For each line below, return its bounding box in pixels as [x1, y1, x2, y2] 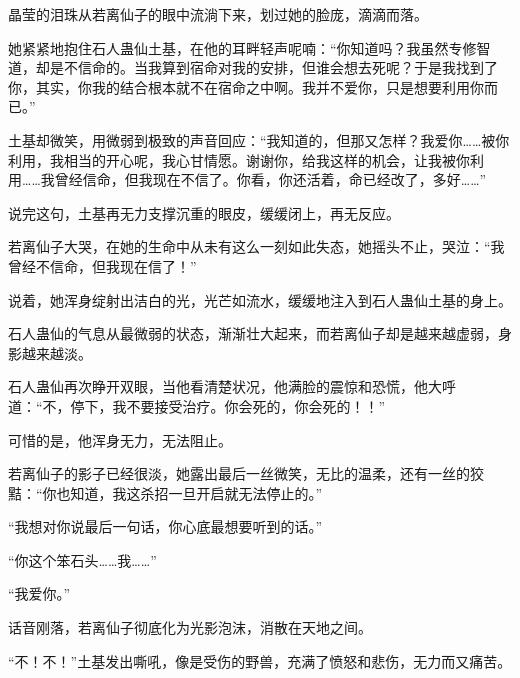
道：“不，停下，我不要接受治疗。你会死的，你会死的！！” [8, 395, 386, 416]
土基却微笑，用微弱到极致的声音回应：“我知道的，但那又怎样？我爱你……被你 [8, 129, 510, 150]
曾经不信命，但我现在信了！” [8, 255, 197, 276]
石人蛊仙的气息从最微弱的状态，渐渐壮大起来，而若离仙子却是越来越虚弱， [8, 323, 498, 344]
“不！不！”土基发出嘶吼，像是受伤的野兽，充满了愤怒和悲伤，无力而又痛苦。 [8, 650, 512, 671]
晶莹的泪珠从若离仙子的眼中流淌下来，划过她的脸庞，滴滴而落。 [8, 4, 428, 24]
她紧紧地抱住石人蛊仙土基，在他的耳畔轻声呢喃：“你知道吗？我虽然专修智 [8, 37, 491, 58]
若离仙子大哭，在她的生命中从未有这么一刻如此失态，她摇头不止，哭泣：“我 [8, 236, 505, 257]
